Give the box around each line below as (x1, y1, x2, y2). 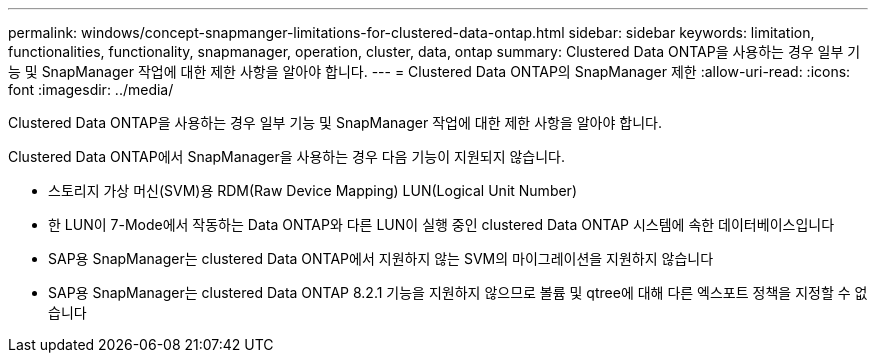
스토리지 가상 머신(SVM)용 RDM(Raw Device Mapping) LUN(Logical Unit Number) (48, 182, 577, 199)
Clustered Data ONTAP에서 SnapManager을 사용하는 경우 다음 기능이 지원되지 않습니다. (8, 148, 566, 165)
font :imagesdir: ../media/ (8, 81, 174, 98)
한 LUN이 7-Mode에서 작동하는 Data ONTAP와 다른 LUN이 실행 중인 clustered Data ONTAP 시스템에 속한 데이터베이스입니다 (48, 216, 835, 233)
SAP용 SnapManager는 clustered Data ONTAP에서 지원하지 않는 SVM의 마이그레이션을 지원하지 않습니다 (48, 250, 714, 267)
